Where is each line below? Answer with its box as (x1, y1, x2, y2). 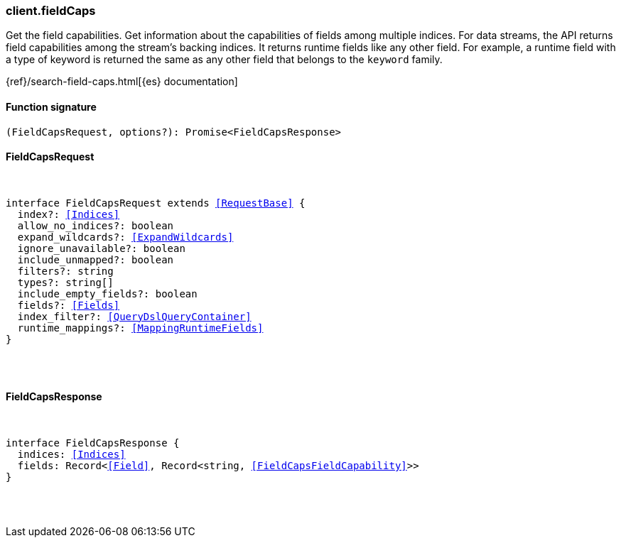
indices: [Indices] (17, 449, 126, 461)
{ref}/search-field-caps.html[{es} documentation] (6, 75, 238, 88)
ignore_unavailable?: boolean (17, 242, 185, 254)
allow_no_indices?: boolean (17, 219, 174, 231)
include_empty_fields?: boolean (17, 287, 198, 300)
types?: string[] (17, 276, 114, 288)
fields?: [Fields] (17, 299, 120, 311)
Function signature (6, 100, 97, 113)
